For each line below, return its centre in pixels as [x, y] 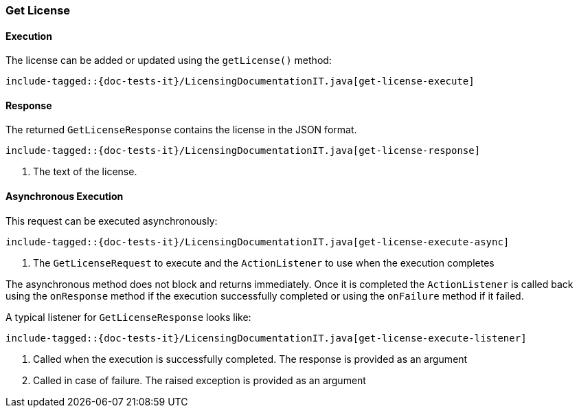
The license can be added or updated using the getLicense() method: [169, 60]
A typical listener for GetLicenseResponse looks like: [128, 317]
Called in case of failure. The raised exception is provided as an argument [200, 380]
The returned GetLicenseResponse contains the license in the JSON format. [181, 130]
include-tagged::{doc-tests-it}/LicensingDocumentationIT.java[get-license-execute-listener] [266, 338]
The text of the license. [85, 172]
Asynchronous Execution [65, 197]
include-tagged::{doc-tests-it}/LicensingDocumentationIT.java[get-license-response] [243, 151]
